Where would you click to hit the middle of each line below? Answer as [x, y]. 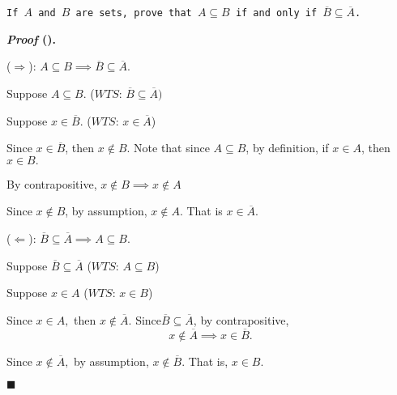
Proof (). [31, 38]
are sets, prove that [134, 13]
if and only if [276, 13]
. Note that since [168, 148]
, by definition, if [287, 148]
